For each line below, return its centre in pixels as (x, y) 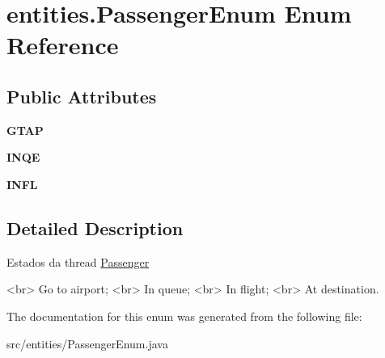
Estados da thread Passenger (78, 261)
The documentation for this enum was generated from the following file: (184, 316)
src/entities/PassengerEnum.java (87, 343)
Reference (63, 45)
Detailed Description (95, 227)
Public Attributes (82, 96)
